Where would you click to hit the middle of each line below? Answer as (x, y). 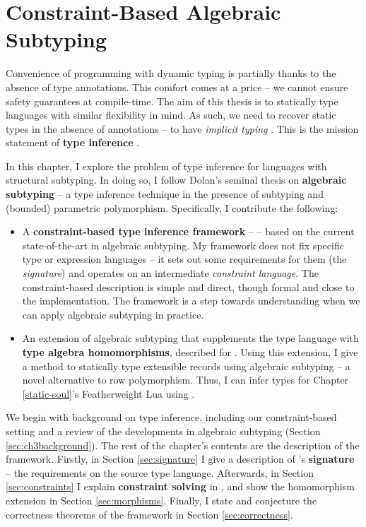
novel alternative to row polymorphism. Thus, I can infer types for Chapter (185, 380)
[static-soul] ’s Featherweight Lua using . (108, 393)
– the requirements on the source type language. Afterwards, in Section (160, 472)
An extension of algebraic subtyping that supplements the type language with (190, 338)
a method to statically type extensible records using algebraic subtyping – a (186, 366)
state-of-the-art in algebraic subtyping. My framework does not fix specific (183, 245)
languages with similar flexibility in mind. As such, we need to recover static (171, 115)
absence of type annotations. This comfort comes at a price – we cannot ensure (177, 87)
